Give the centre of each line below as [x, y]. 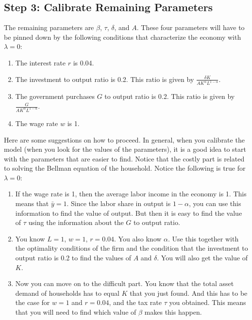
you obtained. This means [208, 302]
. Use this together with [203, 238]
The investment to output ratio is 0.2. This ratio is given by [105, 79]
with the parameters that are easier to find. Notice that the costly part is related [124, 158]
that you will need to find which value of [76, 312]
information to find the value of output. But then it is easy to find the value [129, 213]
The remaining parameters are [49, 27]
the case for [33, 302]
